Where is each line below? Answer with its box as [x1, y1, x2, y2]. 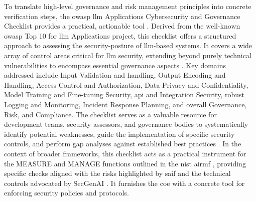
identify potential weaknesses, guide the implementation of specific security [4, 128, 235, 139]
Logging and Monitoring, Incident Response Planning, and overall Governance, [4, 99, 247, 109]
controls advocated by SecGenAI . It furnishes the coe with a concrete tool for [4, 177, 245, 188]
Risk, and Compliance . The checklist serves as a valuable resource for [4, 109, 217, 119]
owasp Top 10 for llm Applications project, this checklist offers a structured [4, 30, 236, 41]
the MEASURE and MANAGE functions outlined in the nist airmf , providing [4, 158, 246, 168]
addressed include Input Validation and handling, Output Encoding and [4, 70, 226, 80]
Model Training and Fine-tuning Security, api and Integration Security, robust [4, 89, 244, 100]
